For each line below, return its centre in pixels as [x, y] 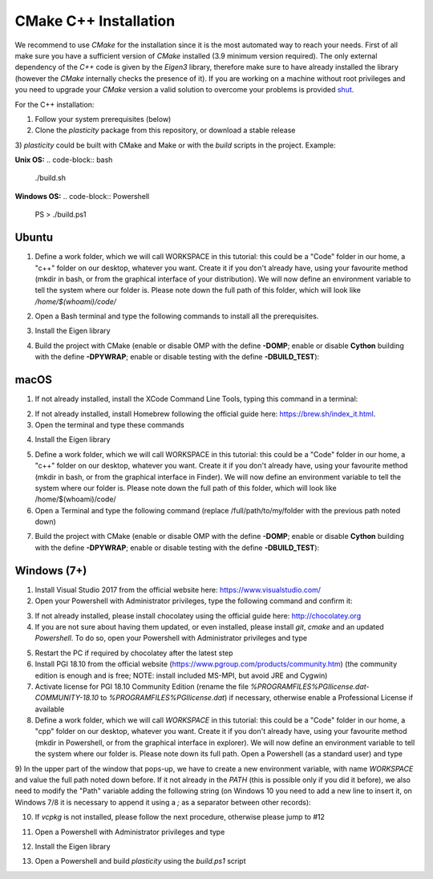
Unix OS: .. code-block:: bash [64, 160]
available [50, 709]
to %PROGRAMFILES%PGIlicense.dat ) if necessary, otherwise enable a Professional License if [257, 698]
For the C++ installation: [55, 104]
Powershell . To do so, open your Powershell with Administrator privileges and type [171, 638]
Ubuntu [34, 238]
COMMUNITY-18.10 [67, 698]
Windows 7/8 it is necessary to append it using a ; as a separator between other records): [163, 802]
